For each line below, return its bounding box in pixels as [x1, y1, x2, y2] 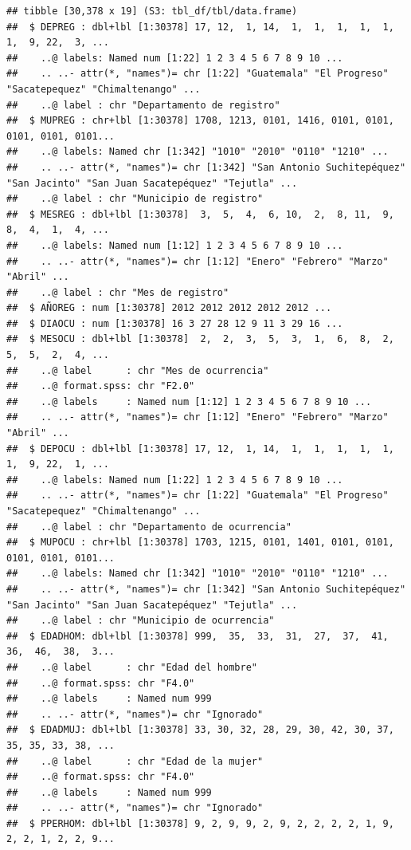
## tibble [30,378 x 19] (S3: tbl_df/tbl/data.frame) [6, 6, 298, 17]
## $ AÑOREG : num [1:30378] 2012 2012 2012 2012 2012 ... [6, 302, 332, 314]
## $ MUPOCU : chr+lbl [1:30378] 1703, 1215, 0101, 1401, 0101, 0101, [6, 537, 394, 549]
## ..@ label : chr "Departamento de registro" [6, 99, 280, 111]
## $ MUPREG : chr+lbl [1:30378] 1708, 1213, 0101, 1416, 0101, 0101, [6, 115, 394, 127]
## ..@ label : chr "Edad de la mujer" [6, 755, 264, 767]
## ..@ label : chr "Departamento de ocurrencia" [6, 521, 292, 533]
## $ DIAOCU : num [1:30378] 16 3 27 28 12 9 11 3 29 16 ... [6, 317, 343, 329]
